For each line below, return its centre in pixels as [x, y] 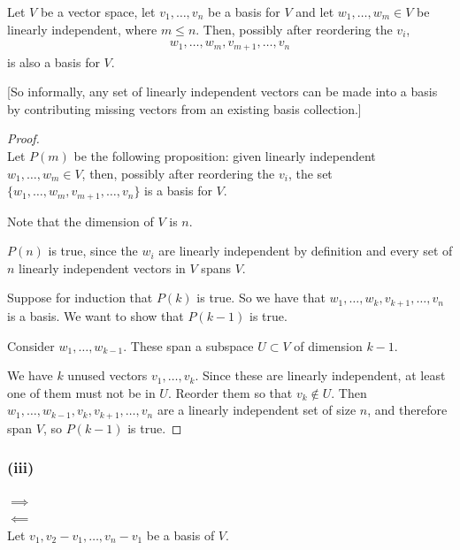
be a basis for [244, 11]
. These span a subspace [188, 345]
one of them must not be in [81, 392]
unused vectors [107, 375]
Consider [31, 345]
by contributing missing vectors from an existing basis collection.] [184, 108]
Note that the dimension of [80, 221]
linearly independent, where [82, 29]
